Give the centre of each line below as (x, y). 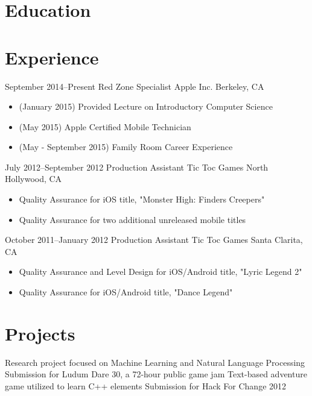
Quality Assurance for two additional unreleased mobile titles (132, 219)
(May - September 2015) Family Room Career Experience (126, 147)
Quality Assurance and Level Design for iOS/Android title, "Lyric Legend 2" (161, 272)
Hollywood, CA (33, 179)
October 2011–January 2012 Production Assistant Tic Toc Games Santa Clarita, (154, 240)
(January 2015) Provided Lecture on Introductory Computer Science (146, 106)
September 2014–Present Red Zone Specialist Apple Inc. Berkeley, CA (135, 86)
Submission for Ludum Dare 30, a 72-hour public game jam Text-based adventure (156, 374)
